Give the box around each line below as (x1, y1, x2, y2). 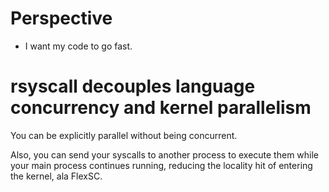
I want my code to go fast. (24, 40, 133, 52)
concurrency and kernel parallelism (10, 97, 312, 119)
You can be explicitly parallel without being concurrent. (10, 129, 238, 141)
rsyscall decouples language (10, 75, 256, 98)
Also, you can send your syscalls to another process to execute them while (10, 148, 320, 161)
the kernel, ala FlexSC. (10, 170, 103, 182)
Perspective (10, 7, 113, 30)
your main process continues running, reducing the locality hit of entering (10, 159, 313, 171)
